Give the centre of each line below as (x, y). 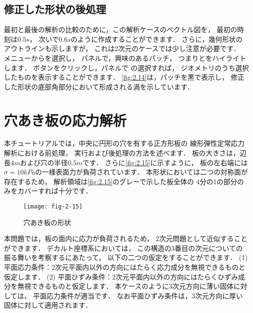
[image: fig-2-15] (53, 207)
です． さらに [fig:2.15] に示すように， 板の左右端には (165, 162)
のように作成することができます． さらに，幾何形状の (157, 39)
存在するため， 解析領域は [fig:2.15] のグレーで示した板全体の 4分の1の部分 (121, 181)
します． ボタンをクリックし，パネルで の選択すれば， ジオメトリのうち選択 (126, 67)
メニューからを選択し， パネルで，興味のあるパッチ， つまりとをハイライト (125, 58)
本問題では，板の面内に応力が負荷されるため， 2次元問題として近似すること (126, 238)
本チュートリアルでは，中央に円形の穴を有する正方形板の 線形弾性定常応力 (124, 143)
